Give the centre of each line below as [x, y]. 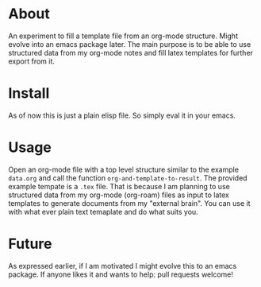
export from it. [32, 61]
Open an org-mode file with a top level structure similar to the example [124, 169]
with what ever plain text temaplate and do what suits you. [103, 211]
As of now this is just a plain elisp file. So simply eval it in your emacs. [122, 115]
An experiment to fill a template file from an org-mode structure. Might [123, 36]
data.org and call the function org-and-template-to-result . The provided [128, 178]
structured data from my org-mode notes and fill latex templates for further [131, 52]
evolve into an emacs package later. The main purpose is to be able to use [130, 44]
